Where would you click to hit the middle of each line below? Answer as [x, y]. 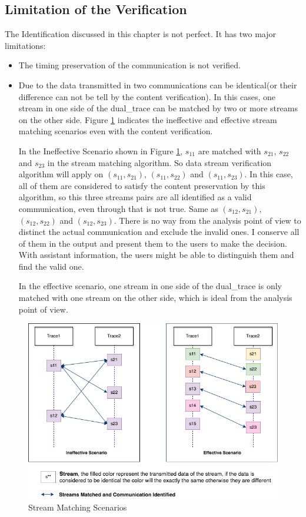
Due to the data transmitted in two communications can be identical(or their [158, 84]
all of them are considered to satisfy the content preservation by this [142, 185]
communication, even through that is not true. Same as [118, 208]
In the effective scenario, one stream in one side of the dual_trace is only [150, 286]
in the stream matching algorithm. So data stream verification [159, 162]
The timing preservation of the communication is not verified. [129, 65]
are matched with [229, 150]
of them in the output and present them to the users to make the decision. [153, 243]
